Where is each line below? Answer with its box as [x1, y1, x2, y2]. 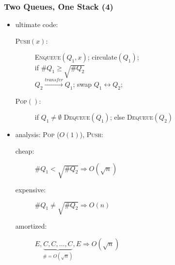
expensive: [15, 185, 46, 195]
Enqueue [34, 52, 61, 62]
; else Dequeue [110, 112, 153, 122]
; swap [73, 78, 92, 89]
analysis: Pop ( [15, 129, 60, 140]
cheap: [15, 145, 34, 156]
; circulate [87, 52, 117, 62]
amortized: [15, 221, 47, 231]
